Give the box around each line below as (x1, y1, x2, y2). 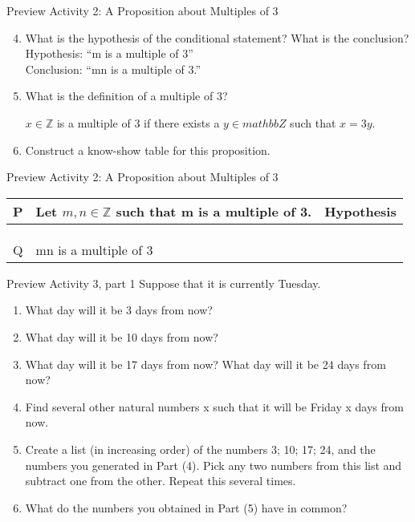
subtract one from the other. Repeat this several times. (25, 472, 296, 489)
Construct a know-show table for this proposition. (25, 141, 271, 158)
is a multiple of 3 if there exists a (56, 114, 220, 131)
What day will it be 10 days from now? (25, 328, 218, 345)
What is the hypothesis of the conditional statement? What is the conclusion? (25, 29, 409, 46)
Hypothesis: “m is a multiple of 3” (25, 45, 193, 62)
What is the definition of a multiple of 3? (25, 87, 228, 104)
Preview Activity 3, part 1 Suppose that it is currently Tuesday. (6, 274, 321, 291)
